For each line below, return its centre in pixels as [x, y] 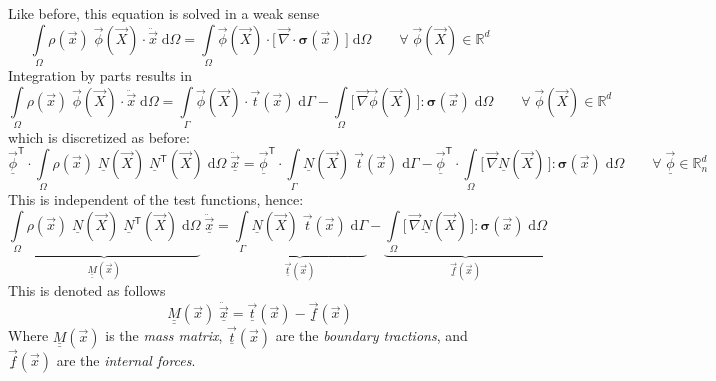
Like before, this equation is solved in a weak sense [164, 13]
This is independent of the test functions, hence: [156, 199]
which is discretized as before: [99, 136]
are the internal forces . [126, 359]
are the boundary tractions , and [371, 335]
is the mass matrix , [164, 335]
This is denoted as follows [87, 290]
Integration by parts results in [100, 74]
